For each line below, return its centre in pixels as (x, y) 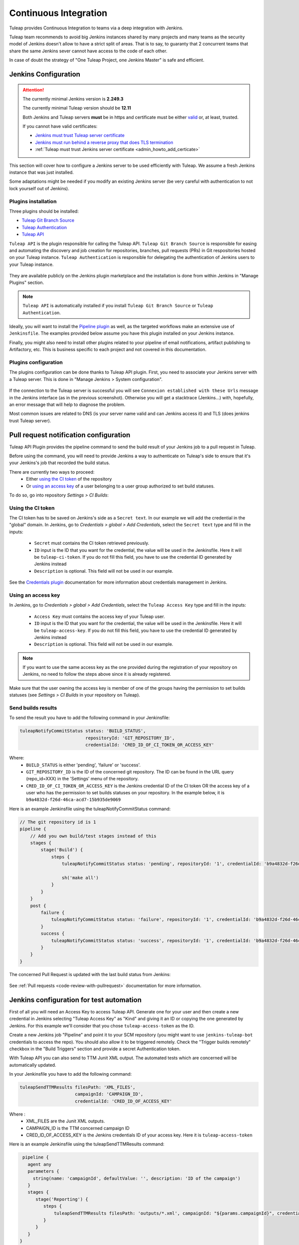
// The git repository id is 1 (58, 822)
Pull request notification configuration (70, 435)
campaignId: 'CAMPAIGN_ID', (109, 1094)
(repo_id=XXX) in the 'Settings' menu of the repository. (82, 779)
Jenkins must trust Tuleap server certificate (80, 135)
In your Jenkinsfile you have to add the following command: (71, 1074)
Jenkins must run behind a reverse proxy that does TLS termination (104, 142)
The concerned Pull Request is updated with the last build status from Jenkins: (90, 974)
